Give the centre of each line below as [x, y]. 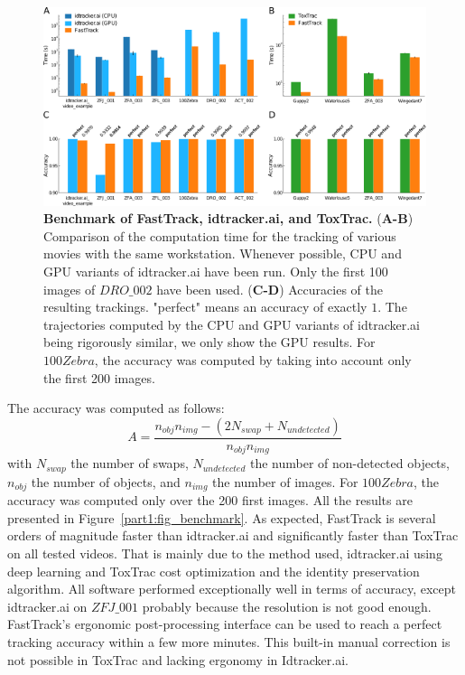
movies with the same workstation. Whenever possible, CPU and [223, 253]
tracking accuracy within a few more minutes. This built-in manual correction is [229, 641]
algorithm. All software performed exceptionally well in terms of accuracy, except [232, 589]
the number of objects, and [106, 481]
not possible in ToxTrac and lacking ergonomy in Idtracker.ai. [178, 659]
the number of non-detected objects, [349, 463]
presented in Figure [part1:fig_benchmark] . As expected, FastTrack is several [222, 517]
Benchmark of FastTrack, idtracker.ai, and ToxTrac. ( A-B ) [228, 218]
